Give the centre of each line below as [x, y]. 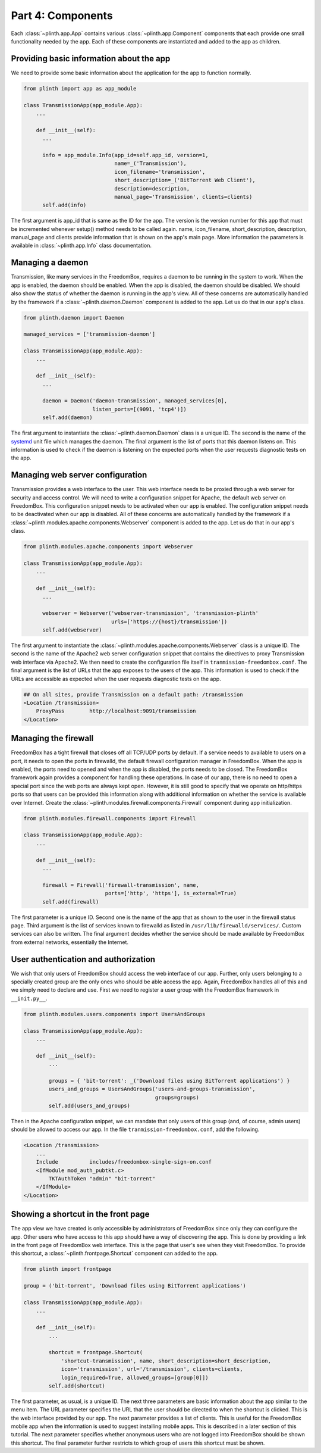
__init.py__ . [29, 998]
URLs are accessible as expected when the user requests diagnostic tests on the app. [116, 679]
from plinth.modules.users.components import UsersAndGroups [114, 1014]
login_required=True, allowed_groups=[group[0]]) [135, 1377]
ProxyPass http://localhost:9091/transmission [116, 711]
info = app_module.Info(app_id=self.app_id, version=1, [125, 155]
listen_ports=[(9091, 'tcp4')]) [139, 409]
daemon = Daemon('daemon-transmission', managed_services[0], [135, 401]
